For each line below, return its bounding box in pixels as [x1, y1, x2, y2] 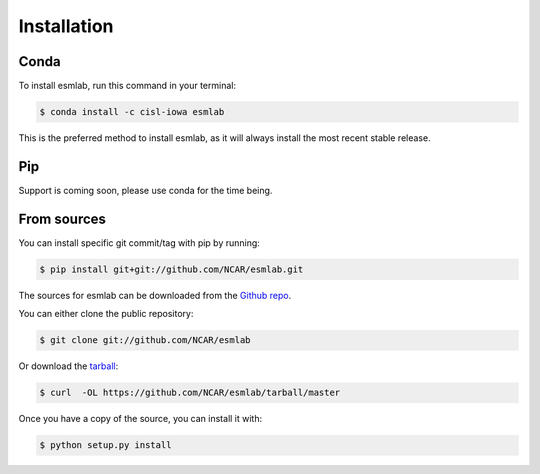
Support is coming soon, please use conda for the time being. [18, 184, 273, 196]
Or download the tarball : [18, 360, 119, 372]
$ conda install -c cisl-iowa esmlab [39, 106, 225, 118]
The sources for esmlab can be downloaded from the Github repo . [18, 289, 292, 301]
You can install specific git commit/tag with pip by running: [18, 236, 260, 249]
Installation [18, 15, 114, 37]
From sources [18, 210, 107, 227]
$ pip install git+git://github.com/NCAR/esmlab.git [39, 263, 304, 275]
